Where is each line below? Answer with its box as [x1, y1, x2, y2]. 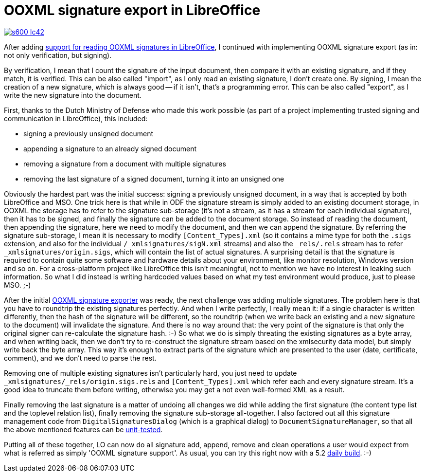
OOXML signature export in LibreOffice [4, 2, 261, 18]
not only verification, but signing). [4, 51, 112, 59]
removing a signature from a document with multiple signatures [23, 159, 226, 168]
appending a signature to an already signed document [23, 144, 197, 153]
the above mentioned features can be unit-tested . [4, 425, 163, 434]
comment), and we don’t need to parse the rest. [4, 353, 157, 362]
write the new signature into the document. [4, 91, 142, 99]
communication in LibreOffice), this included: [4, 114, 148, 123]
